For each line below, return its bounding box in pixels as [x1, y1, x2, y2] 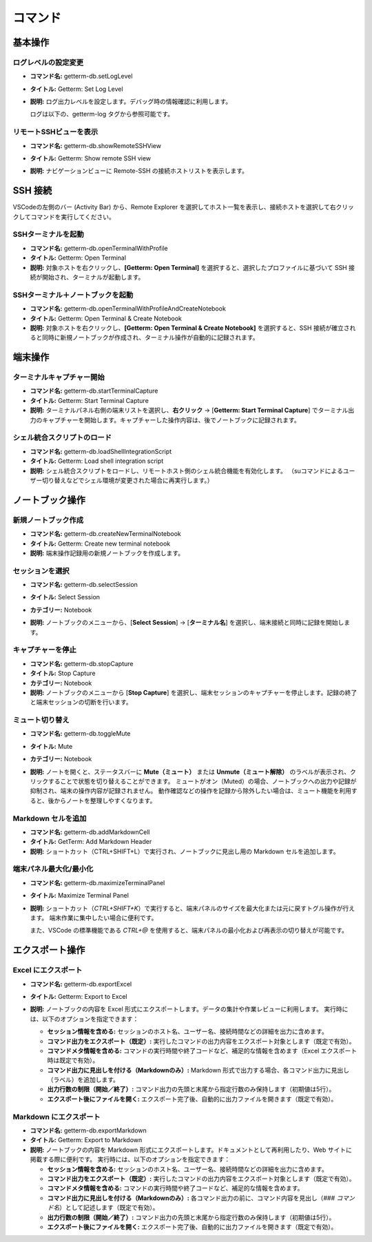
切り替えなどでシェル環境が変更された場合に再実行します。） [41, 476, 214, 484]
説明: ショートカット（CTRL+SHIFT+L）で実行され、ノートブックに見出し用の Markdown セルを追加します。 [30, 847, 340, 856]
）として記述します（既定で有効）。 [59, 1203, 159, 1212]
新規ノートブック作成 [12, 515, 84, 525]
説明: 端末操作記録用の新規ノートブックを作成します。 [30, 548, 185, 557]
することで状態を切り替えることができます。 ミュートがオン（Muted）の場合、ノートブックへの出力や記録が [48, 777, 357, 785]
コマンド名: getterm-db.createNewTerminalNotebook [30, 530, 182, 538]
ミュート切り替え [12, 715, 70, 725]
